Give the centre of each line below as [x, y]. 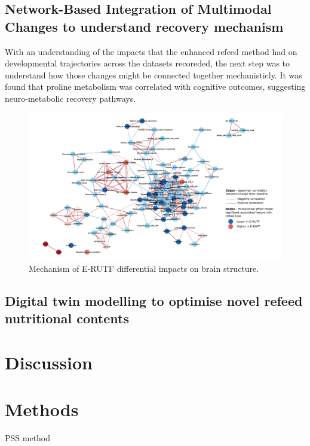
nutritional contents [67, 318]
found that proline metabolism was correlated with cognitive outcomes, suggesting [155, 87]
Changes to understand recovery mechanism [144, 26]
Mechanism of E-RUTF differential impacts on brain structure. [144, 268]
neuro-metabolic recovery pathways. [70, 98]
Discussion [49, 362]
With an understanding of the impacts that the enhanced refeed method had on [151, 51]
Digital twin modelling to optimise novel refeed [154, 301]
